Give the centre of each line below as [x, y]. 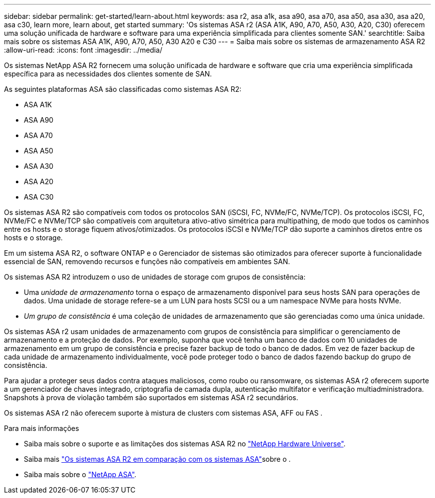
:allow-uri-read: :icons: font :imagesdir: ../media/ [83, 50]
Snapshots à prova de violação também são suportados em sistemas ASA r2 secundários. [151, 397]
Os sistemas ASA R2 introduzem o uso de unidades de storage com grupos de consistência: [155, 277]
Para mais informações [42, 428]
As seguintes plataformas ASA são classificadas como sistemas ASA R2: [123, 89]
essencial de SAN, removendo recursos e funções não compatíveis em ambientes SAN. [147, 261]
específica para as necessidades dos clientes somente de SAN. [108, 74]
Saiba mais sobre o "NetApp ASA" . [80, 474]
